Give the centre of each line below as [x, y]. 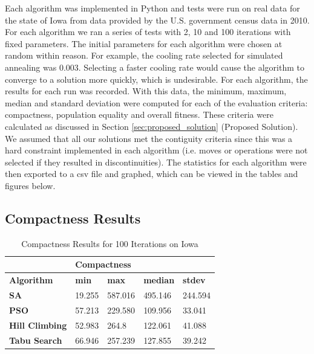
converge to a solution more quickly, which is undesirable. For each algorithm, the [156, 79]
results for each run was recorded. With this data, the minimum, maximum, [146, 91]
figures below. [30, 185]
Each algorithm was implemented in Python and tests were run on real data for [152, 8]
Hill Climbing [38, 325]
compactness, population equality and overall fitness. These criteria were [139, 114]
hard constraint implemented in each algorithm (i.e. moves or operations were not [156, 150]
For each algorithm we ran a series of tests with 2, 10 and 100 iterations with [148, 32]
